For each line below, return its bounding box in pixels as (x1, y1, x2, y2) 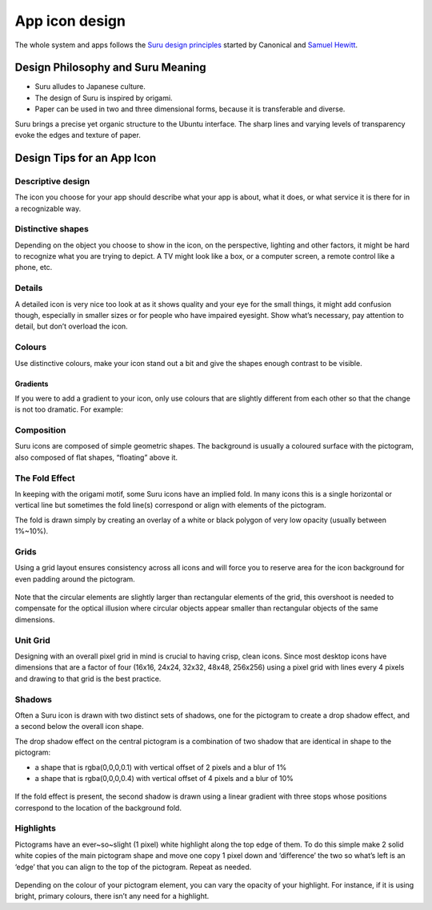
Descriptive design (14, 175, 90, 187)
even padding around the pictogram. (14, 574, 135, 584)
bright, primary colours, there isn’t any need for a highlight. (14, 892, 210, 901)
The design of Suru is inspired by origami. (34, 93, 173, 103)
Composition (14, 425, 66, 436)
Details (14, 283, 43, 294)
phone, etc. (14, 263, 53, 272)
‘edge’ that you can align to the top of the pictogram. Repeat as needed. (14, 862, 252, 872)
